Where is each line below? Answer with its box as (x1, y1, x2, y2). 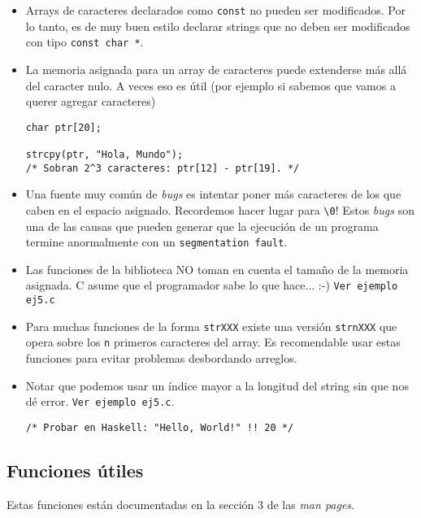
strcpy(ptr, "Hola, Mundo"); (25, 149, 184, 160)
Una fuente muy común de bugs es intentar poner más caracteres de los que (25, 185, 401, 202)
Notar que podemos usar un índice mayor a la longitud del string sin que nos (25, 377, 409, 394)
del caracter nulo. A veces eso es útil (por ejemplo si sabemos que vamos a (25, 76, 396, 94)
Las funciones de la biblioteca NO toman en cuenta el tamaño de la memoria (25, 260, 409, 277)
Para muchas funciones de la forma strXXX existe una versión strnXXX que (25, 317, 397, 334)
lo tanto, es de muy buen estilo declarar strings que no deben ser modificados (25, 17, 410, 34)
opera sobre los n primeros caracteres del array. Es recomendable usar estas (25, 333, 401, 350)
